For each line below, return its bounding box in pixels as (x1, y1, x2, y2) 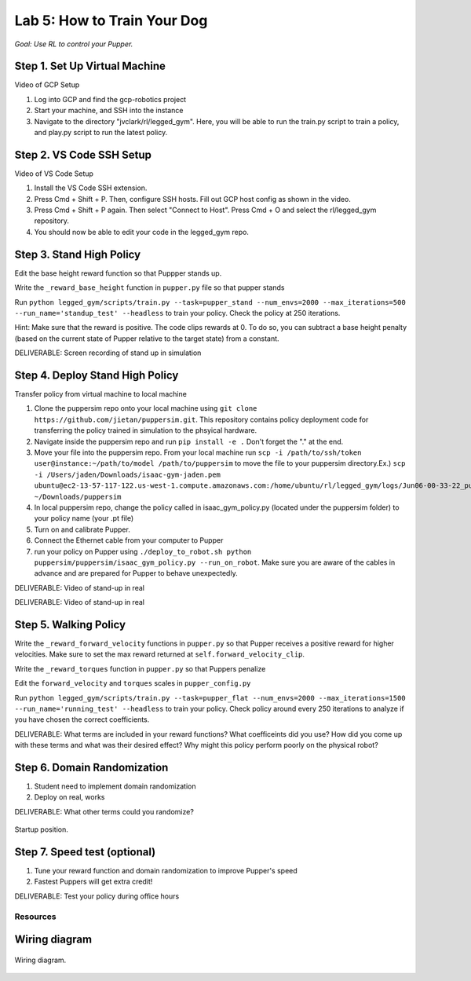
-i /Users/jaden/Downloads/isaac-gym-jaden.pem (34, 470, 221, 479)
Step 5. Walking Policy (14, 617, 126, 631)
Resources (14, 911, 57, 922)
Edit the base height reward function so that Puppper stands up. (14, 268, 222, 278)
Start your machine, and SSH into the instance (34, 106, 184, 115)
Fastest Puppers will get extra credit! (34, 877, 153, 887)
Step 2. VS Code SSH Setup (14, 148, 152, 161)
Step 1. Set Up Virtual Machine (14, 60, 166, 73)
